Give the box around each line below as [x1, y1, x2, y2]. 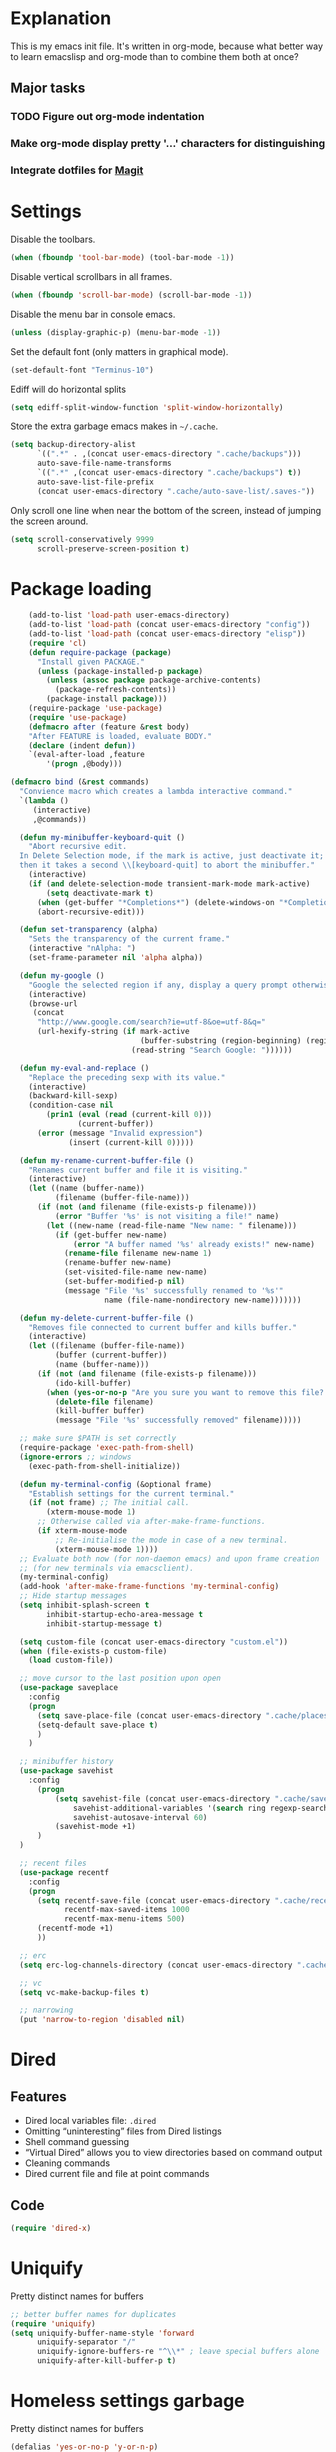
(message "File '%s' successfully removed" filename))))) [54, 1415, 302, 1426]
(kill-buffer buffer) [54, 1406, 145, 1416]
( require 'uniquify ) [10, 2318, 97, 2329]
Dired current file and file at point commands [24, 2168, 210, 2180]
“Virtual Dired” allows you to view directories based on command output [24, 2147, 323, 2159]
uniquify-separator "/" [36, 2337, 137, 2347]
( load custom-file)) [28, 1655, 114, 1666]
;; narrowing [19, 2005, 74, 2016]
